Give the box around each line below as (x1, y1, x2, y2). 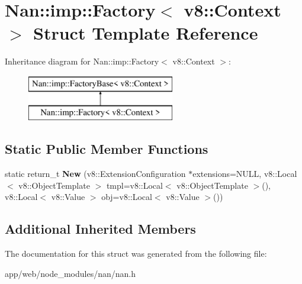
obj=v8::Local (101, 191, 152, 203)
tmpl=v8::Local (106, 179, 163, 191)
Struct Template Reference (33, 21, 258, 45)
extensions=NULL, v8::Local (192, 167, 297, 180)
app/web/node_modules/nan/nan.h (5, 267, 136, 279)
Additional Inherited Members (5, 220, 196, 238)
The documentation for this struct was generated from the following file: (5, 247, 267, 260)
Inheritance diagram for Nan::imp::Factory (5, 55, 159, 67)
